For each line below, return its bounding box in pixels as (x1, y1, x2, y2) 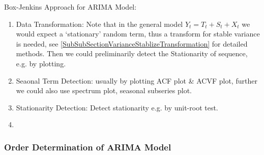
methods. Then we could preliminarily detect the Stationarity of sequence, (16, 48, 248, 59)
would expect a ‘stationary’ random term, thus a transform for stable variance (16, 28, 260, 39)
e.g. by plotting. (16, 58, 66, 68)
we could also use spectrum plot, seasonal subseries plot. (16, 85, 192, 96)
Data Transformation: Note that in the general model (16, 18, 183, 29)
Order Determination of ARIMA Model (4, 140, 171, 153)
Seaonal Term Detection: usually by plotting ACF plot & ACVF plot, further (16, 75, 257, 86)
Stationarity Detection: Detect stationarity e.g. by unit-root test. (16, 102, 218, 112)
